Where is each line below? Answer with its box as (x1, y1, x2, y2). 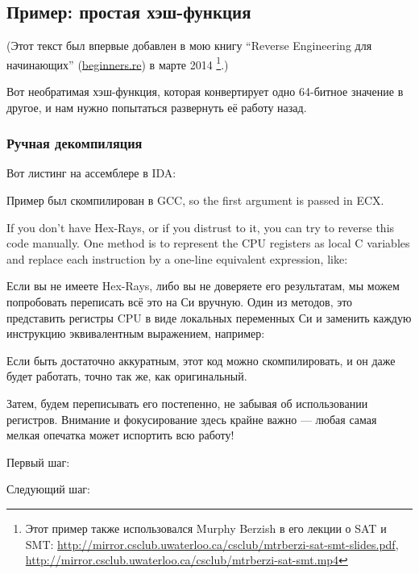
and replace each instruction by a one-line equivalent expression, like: (6, 250, 348, 267)
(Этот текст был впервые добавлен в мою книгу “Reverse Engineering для (6, 37, 372, 54)
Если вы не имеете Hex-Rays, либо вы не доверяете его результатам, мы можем (6, 277, 400, 294)
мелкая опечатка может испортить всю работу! (6, 426, 234, 443)
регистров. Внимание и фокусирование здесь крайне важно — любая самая (6, 410, 377, 427)
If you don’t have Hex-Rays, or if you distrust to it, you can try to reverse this (6, 218, 395, 235)
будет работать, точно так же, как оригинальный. (6, 368, 247, 385)
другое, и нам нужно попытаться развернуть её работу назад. (6, 98, 307, 115)
